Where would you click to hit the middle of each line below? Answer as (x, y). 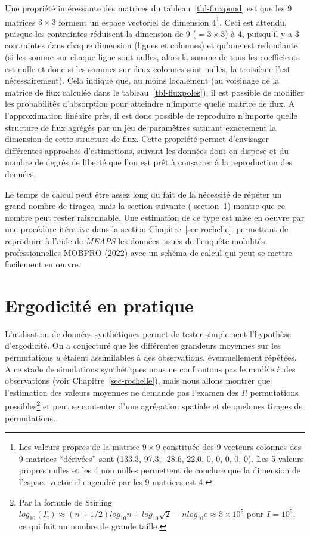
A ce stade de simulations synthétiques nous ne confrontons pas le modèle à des (150, 369)
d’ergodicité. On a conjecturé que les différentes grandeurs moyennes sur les (143, 345)
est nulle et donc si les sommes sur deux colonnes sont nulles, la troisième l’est (148, 68)
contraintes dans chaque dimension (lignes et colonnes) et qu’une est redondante (151, 45)
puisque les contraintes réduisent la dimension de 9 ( (100, 33)
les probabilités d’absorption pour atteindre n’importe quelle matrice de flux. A (150, 104)
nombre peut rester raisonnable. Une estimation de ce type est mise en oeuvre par (155, 217)
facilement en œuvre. (43, 264)
